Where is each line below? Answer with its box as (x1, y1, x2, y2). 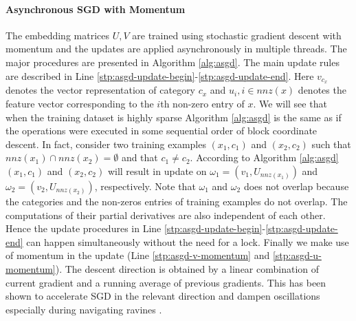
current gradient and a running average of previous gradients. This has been (5, 275, 326, 289)
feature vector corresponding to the (5, 96, 154, 111)
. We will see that (253, 96, 327, 111)
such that (311, 136, 351, 151)
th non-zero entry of (160, 96, 245, 111)
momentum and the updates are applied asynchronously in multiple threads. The (5, 41, 347, 56)
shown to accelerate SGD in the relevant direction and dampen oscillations (5, 289, 320, 303)
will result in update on (107, 164, 207, 178)
